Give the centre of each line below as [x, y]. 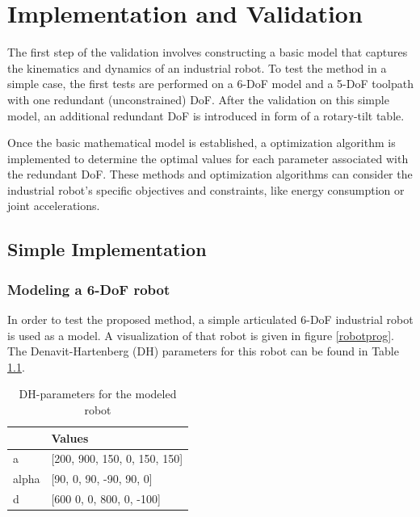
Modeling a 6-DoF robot [89, 289]
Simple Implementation [107, 249]
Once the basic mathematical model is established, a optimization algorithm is [202, 143]
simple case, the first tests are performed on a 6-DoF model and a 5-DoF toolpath [210, 84]
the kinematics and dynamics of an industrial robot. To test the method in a [197, 67]
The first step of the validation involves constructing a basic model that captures [208, 52]
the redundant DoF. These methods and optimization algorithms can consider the [210, 174]
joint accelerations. [54, 206]
